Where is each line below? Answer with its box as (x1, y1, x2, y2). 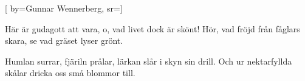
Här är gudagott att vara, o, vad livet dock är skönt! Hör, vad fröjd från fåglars (5, 22, 300, 35)
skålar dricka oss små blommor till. (5, 66, 135, 79)
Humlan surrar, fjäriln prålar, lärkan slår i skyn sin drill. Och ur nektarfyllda (5, 54, 292, 67)
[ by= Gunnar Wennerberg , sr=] (5, 2, 123, 14)
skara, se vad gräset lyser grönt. (5, 34, 123, 47)
